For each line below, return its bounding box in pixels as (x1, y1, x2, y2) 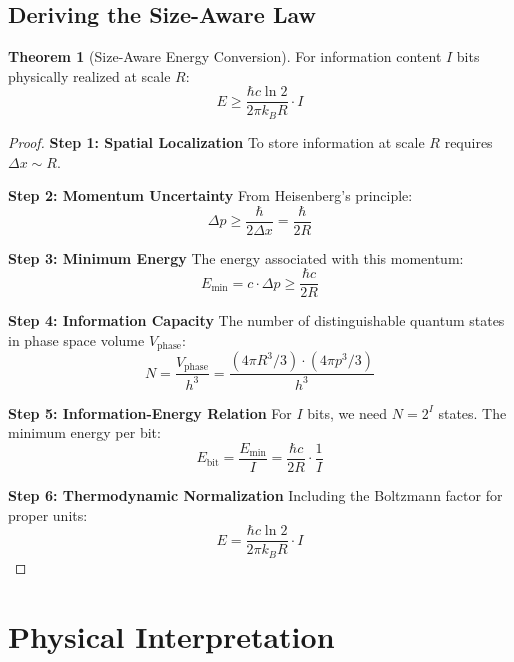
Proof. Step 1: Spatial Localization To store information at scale (8, 131, 425, 152)
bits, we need (307, 402, 388, 423)
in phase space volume (8, 330, 145, 350)
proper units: (8, 504, 88, 525)
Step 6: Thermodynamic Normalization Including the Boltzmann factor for (8, 485, 503, 506)
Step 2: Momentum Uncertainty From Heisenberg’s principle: (8, 185, 413, 206)
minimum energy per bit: (8, 422, 161, 443)
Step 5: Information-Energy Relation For (8, 402, 292, 423)
